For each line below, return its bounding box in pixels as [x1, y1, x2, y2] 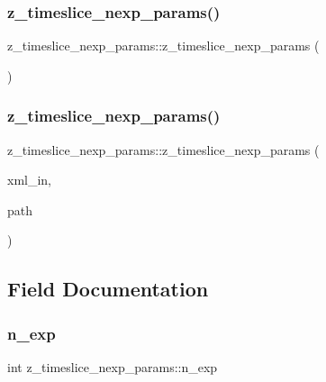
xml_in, [7, 170, 52, 189]
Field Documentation [7, 275, 209, 303]
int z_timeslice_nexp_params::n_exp [7, 358, 218, 376]
